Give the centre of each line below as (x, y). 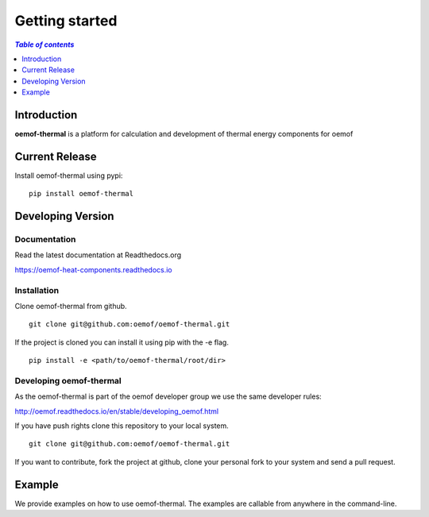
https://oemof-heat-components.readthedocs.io (93, 269)
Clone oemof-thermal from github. (71, 306)
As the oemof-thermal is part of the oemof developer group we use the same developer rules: (168, 396)
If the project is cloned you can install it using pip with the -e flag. (122, 342)
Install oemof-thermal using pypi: (69, 176)
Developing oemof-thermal (68, 380)
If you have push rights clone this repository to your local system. (122, 426)
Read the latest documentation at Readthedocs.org (98, 255)
